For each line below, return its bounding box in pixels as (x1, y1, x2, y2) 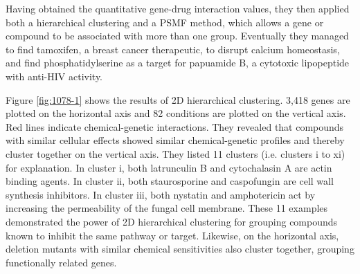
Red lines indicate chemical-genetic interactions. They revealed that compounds (6, 119, 344, 134)
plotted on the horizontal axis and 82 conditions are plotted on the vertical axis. (6, 106, 346, 120)
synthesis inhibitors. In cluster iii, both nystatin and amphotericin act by (6, 187, 316, 201)
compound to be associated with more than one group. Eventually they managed (6, 28, 349, 43)
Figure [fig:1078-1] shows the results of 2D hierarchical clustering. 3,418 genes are (6, 92, 350, 107)
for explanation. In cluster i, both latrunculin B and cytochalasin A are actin (6, 160, 332, 174)
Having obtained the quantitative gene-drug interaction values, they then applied (6, 1, 350, 15)
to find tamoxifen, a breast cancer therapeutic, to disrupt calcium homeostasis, (6, 42, 340, 56)
